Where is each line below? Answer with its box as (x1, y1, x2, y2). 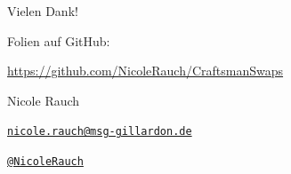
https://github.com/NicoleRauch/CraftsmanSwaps (7, 61, 284, 80)
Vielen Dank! (7, 2, 78, 20)
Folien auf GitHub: (7, 31, 110, 50)
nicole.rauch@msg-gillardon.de (7, 125, 192, 138)
